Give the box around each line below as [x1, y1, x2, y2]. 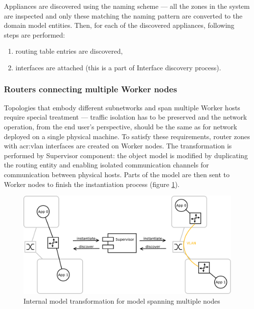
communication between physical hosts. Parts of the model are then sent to [4, 169, 230, 179]
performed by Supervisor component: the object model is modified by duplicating [4, 150, 248, 160]
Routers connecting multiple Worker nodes [4, 83, 177, 95]
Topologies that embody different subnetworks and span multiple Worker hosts [4, 102, 240, 112]
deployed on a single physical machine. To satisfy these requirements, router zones [4, 131, 250, 141]
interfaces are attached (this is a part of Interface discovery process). [15, 62, 221, 72]
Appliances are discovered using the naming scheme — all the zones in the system [4, 1, 250, 11]
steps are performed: [4, 29, 65, 40]
